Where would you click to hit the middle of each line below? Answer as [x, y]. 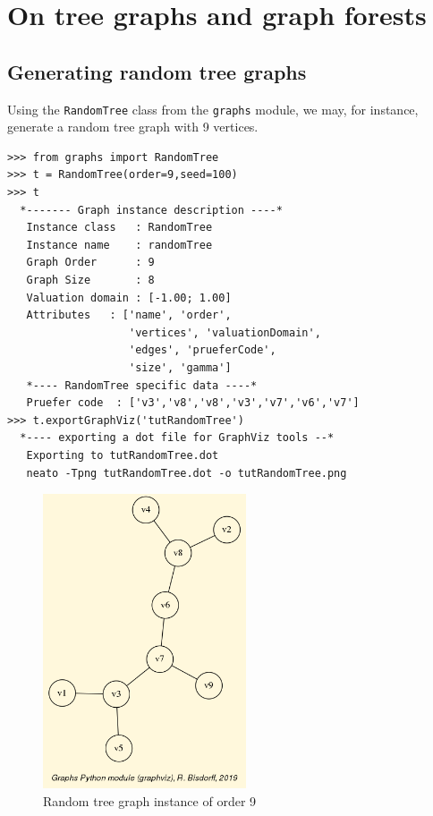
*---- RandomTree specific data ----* [142, 385]
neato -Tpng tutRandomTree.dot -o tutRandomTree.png [187, 473]
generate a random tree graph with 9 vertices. [133, 127]
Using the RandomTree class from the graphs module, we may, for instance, [213, 109]
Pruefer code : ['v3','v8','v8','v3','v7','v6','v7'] [193, 403]
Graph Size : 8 [90, 280]
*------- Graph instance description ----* [151, 210]
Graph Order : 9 [90, 263]
